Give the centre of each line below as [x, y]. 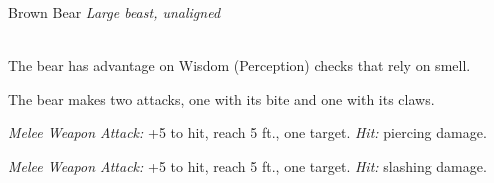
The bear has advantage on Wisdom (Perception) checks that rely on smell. [239, 65]
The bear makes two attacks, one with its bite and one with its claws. [221, 98]
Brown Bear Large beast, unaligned [114, 12]
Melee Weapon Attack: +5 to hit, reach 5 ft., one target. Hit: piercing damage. [247, 132]
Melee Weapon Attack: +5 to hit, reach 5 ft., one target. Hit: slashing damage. [247, 165]
